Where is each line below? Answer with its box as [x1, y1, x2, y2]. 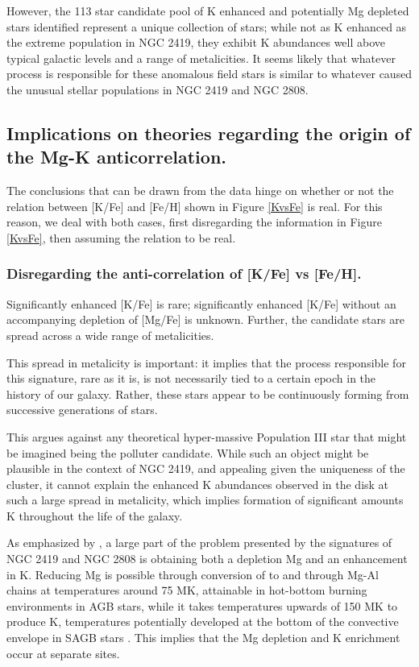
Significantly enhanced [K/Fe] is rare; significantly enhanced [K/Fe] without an [6, 295, 396, 312]
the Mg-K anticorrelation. [6, 144, 226, 169]
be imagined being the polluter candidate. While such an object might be [6, 444, 369, 461]
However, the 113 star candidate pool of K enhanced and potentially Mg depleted [6, 2, 409, 19]
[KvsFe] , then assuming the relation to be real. [6, 229, 236, 246]
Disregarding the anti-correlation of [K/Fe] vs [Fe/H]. [6, 263, 362, 284]
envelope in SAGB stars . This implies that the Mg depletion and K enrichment [6, 629, 400, 646]
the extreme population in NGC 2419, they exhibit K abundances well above [6, 34, 386, 51]
